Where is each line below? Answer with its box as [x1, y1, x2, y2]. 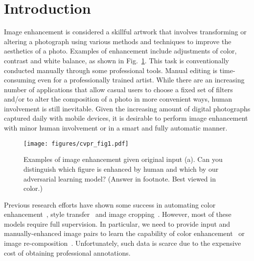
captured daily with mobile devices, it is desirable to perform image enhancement [4, 113, 248, 123]
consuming [4, 75, 36, 85]
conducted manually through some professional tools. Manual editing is [4, 65, 218, 75]
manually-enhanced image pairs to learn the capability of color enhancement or [4, 228, 245, 238]
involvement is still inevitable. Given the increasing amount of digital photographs [4, 103, 251, 113]
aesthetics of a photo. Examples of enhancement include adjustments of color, [4, 46, 237, 56]
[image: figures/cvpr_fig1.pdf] [23, 140, 129, 147]
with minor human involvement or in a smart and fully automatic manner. [4, 123, 228, 133]
